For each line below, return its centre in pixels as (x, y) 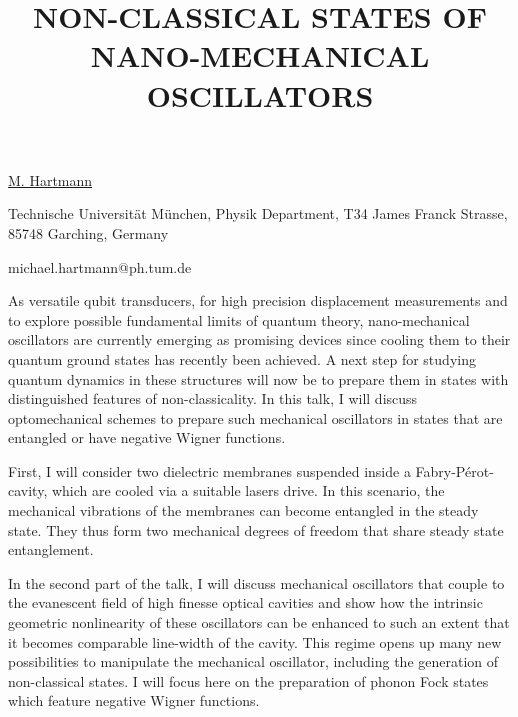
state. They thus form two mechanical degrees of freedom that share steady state (256, 529)
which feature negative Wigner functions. (134, 700)
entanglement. (51, 549)
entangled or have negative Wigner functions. (147, 437)
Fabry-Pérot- (454, 470)
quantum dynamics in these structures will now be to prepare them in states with (258, 378)
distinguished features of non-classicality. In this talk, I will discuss (213, 398)
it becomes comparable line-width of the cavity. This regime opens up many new (255, 641)
